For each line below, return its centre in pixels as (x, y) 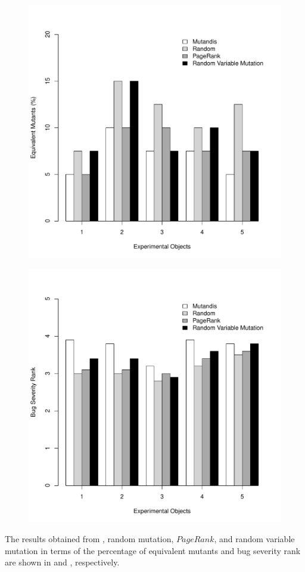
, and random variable (254, 539)
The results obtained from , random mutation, (89, 539)
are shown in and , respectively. (62, 562)
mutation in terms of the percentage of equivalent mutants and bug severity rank (153, 550)
